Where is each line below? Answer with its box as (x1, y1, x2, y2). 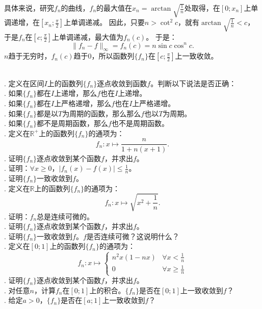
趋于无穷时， (8, 50, 51, 61)
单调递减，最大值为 (59, 31, 124, 42)
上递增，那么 (54, 88, 97, 98)
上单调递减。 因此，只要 (64, 17, 145, 28)
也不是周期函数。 (111, 118, 169, 128)
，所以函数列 (91, 50, 135, 61)
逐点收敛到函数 (97, 78, 147, 88)
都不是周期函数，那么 (37, 118, 109, 128)
